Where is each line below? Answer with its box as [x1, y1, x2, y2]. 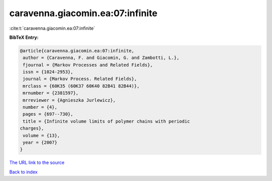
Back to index [9, 169, 38, 175]
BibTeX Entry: [9, 34, 39, 40]
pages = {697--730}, [23, 111, 74, 117]
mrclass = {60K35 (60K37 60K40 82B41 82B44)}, [23, 83, 140, 89]
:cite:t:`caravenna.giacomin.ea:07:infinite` [9, 25, 95, 31]
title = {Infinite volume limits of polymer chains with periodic [23, 118, 190, 124]
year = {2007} [23, 140, 57, 145]
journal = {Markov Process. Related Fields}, [23, 76, 137, 82]
